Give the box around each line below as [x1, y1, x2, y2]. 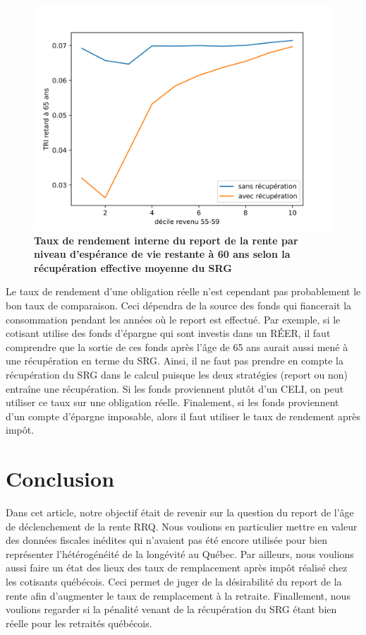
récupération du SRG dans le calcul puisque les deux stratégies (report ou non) [6, 367, 348, 381]
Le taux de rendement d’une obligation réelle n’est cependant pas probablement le [6, 284, 361, 299]
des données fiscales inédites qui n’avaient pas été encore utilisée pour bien [6, 533, 327, 547]
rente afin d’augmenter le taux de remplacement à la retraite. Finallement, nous [6, 588, 350, 603]
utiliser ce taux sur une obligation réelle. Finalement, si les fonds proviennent [6, 395, 339, 410]
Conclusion [6, 464, 115, 493]
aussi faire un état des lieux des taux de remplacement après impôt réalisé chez [6, 560, 348, 575]
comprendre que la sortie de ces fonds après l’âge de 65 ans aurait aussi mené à [6, 339, 348, 354]
